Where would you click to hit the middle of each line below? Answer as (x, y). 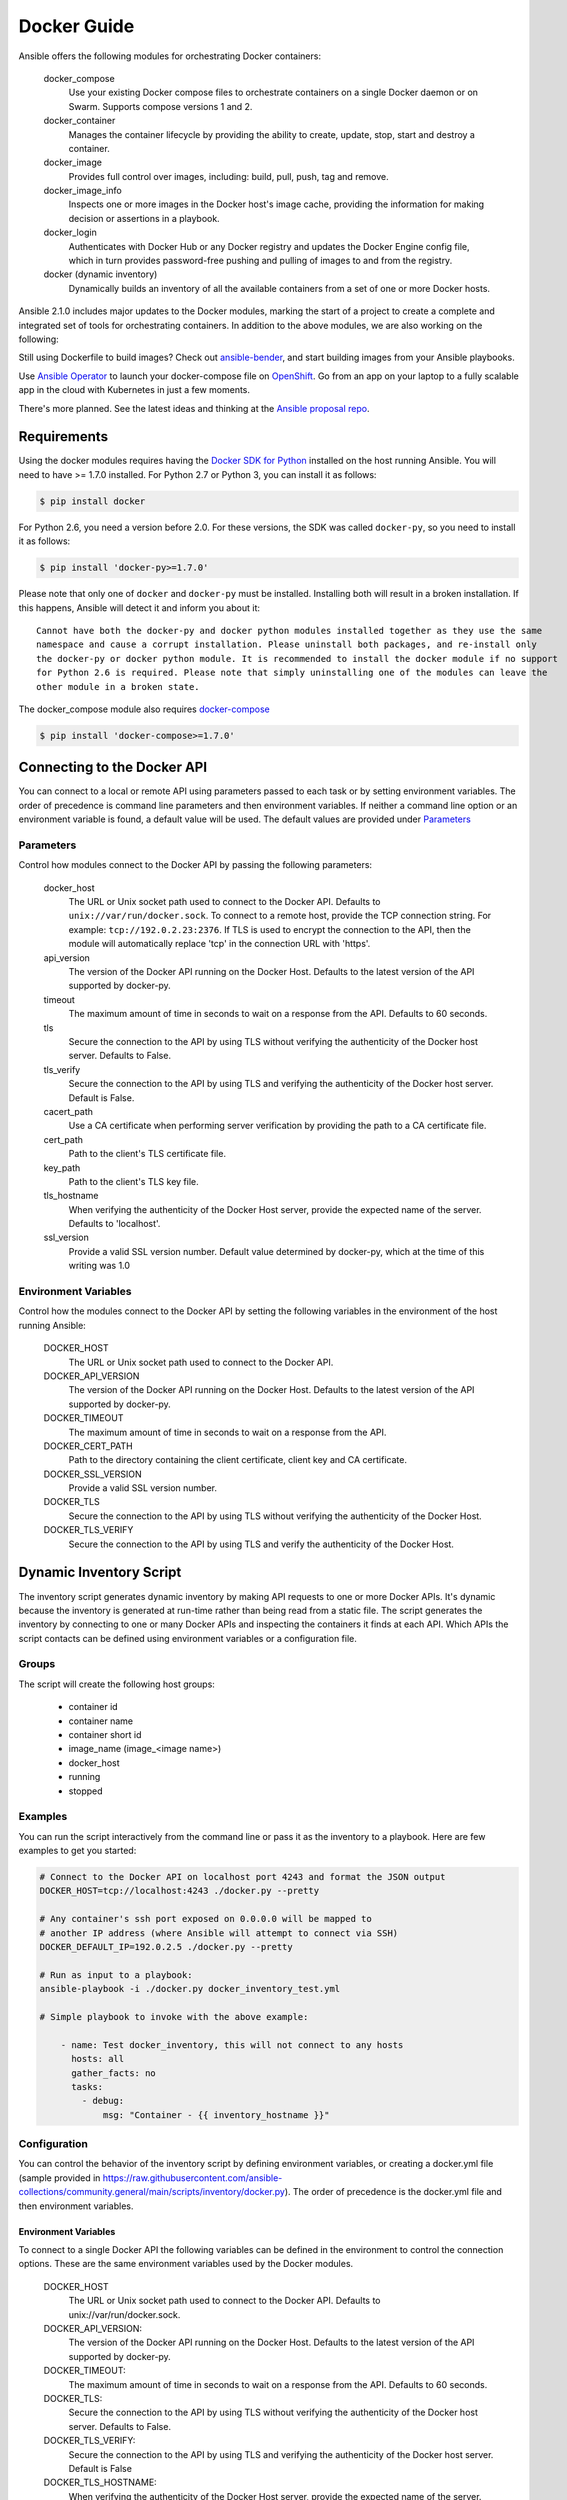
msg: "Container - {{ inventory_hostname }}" (216, 2114)
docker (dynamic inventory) (100, 274)
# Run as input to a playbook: (116, 1974)
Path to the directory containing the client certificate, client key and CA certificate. (237, 1460)
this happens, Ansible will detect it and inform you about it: (139, 607)
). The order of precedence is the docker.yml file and (393, 2192)
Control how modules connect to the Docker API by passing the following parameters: (195, 865)
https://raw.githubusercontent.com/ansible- (192, 2177)
